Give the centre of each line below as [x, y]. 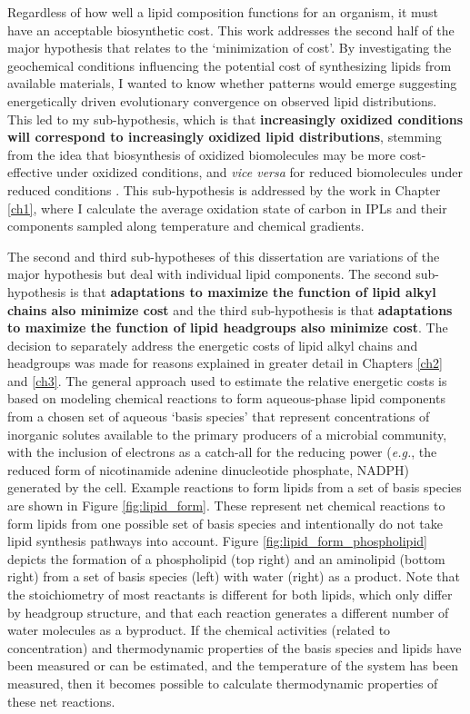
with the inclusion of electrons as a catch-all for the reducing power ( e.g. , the [222, 452]
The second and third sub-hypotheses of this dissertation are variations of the [224, 256]
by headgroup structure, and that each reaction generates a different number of [228, 612]
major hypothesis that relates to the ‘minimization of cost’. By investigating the [230, 48]
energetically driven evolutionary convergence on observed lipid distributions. [222, 100]
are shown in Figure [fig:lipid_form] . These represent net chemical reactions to [226, 506]
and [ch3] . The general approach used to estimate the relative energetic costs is [227, 380]
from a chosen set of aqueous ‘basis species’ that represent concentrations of [219, 416]
